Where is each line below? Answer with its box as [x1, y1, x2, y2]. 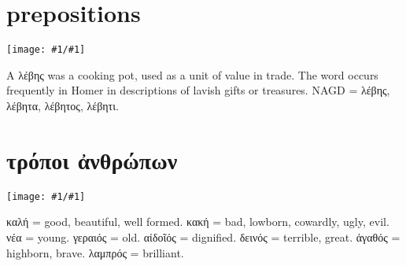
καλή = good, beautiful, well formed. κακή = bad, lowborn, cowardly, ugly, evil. [6, 213, 389, 230]
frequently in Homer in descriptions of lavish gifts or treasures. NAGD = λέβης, [6, 82, 390, 98]
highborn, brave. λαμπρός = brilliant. [6, 244, 184, 260]
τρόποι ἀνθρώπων [6, 143, 178, 175]
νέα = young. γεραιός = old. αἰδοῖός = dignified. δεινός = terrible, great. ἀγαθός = [6, 228, 400, 245]
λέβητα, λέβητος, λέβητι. [6, 97, 119, 113]
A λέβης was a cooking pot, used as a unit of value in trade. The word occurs [6, 66, 378, 83]
